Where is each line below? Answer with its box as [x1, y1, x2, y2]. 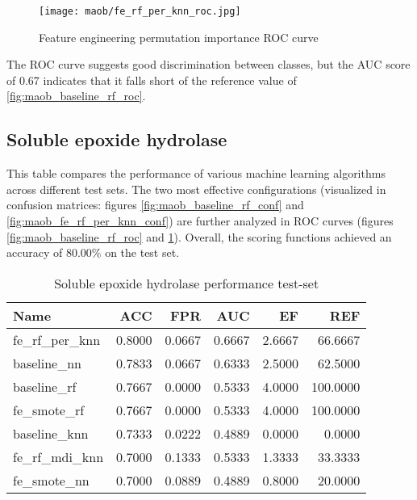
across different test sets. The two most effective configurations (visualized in [6, 180, 386, 197]
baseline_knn [13, 423, 89, 443]
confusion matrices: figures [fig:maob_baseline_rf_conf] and [6, 196, 304, 213]
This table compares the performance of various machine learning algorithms [6, 165, 386, 182]
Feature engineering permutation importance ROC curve [39, 28, 319, 45]
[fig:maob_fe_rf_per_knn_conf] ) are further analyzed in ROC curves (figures [6, 212, 394, 229]
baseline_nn [13, 353, 81, 372]
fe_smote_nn [13, 470, 90, 489]
